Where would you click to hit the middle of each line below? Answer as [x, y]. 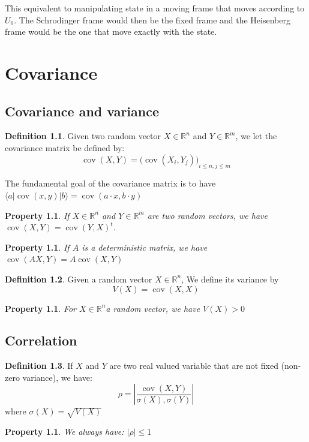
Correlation [41, 340]
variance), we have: [57, 377]
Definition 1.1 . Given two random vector [83, 136]
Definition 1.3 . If [39, 366]
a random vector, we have [153, 308]
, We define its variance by [230, 279]
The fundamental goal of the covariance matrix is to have [110, 183]
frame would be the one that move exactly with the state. [111, 31]
